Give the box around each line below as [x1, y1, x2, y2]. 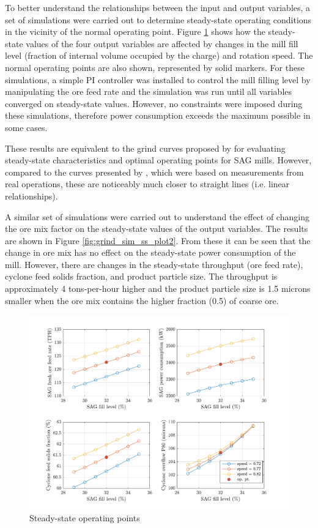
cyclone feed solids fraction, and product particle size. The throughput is [5, 270, 278, 283]
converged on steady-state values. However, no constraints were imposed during [5, 97, 303, 110]
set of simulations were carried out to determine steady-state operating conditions [5, 13, 312, 26]
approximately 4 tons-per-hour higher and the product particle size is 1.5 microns [5, 282, 311, 295]
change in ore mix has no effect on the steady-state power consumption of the [5, 246, 296, 259]
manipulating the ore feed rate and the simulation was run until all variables [5, 85, 292, 98]
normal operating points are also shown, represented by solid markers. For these [5, 61, 305, 73]
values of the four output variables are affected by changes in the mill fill [26, 37, 298, 50]
